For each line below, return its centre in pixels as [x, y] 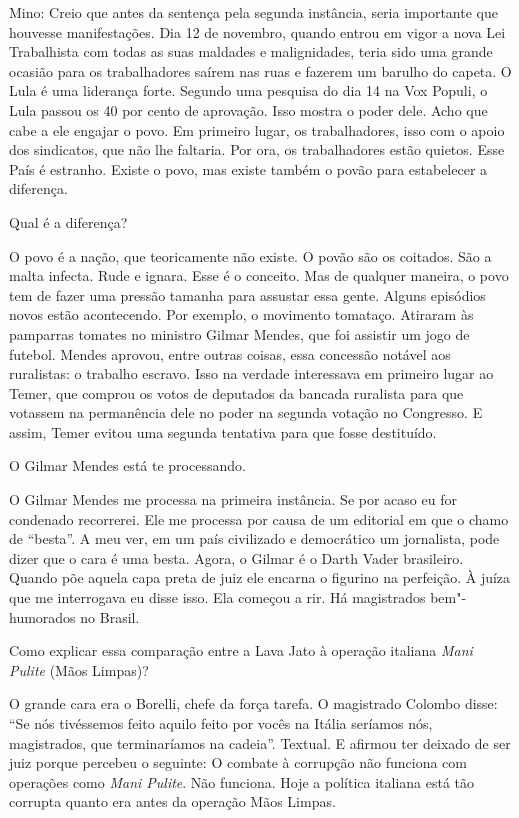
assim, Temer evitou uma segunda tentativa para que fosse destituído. [223, 431]
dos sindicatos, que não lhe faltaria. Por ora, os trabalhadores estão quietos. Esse [257, 149]
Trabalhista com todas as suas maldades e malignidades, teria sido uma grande [251, 51]
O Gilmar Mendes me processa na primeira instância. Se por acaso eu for [233, 499]
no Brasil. [110, 616]
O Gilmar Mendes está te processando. [127, 465]
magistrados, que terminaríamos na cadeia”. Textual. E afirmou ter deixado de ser [260, 742]
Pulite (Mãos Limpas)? [79, 669]
